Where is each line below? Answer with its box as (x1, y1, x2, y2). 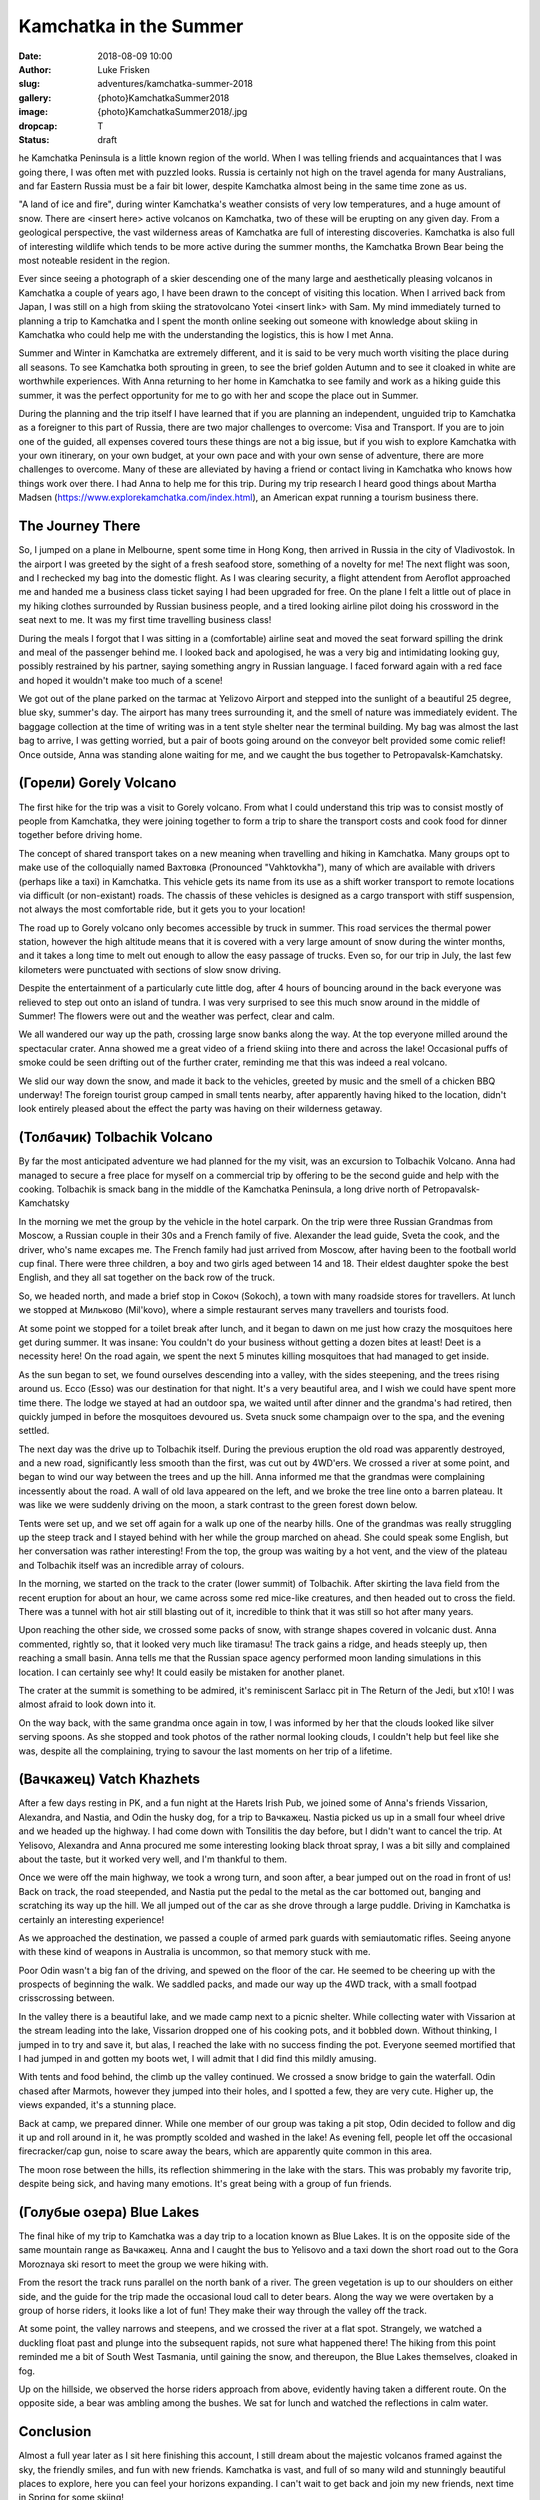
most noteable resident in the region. (18, 255, 170, 267)
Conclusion (18, 2423, 92, 2440)
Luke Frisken (97, 63, 150, 75)
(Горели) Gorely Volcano (18, 775, 177, 792)
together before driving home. (18, 829, 143, 841)
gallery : (18, 91, 52, 104)
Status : (18, 133, 50, 145)
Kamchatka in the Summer (18, 15, 244, 37)
